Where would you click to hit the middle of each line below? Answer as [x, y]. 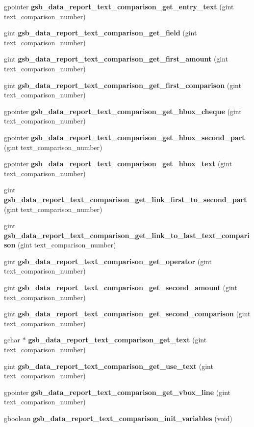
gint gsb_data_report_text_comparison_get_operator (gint [108, 261]
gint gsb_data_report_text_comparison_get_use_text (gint [109, 366]
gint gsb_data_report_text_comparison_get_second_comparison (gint [127, 314]
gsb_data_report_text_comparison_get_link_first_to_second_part [126, 199]
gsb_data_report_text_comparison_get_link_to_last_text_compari [127, 235]
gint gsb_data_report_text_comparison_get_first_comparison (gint [123, 85]
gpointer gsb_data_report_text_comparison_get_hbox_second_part [125, 137]
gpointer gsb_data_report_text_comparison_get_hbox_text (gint [118, 164]
